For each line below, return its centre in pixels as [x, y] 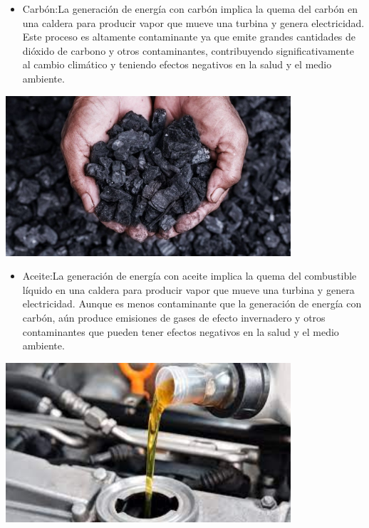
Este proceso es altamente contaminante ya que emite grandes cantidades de [189, 37]
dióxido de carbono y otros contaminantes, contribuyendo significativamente [188, 50]
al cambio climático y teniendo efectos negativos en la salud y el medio [177, 64]
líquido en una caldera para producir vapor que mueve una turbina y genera [188, 289]
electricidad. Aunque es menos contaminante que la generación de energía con [192, 303]
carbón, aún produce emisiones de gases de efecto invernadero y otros [174, 317]
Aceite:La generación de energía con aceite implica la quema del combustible [189, 276]
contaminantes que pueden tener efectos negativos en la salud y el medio [181, 331]
